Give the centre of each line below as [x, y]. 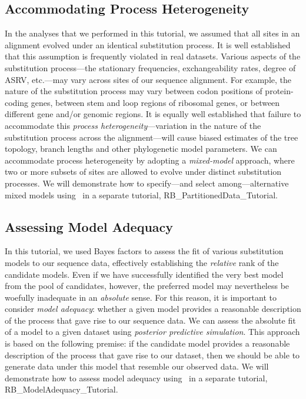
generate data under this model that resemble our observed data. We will [137, 366]
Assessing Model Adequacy [89, 226]
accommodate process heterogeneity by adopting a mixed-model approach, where [150, 160]
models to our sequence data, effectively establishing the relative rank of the [142, 262]
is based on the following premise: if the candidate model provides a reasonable [147, 343]
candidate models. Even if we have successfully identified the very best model [144, 274]
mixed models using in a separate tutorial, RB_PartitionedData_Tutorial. [141, 194]
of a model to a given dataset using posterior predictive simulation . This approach [152, 332]
